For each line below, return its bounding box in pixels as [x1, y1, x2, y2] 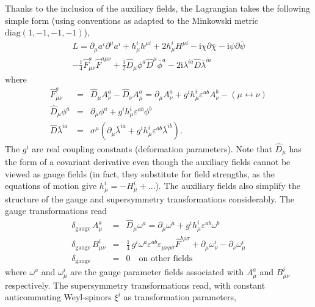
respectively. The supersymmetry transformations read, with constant [5, 278, 266, 291]
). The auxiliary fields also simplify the [155, 179, 300, 192]
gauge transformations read [5, 204, 107, 217]
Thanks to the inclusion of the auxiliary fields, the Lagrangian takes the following [5, 2, 310, 14]
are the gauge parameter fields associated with [70, 265, 244, 278]
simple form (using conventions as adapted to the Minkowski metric [5, 13, 259, 26]
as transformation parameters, [123, 290, 236, 303]
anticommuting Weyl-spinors [5, 290, 112, 303]
